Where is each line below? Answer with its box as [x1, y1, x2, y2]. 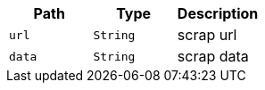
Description [177, 4, 259, 22]
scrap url [177, 26, 237, 44]
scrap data [177, 47, 249, 65]
